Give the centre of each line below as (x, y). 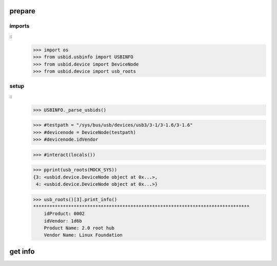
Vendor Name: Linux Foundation (83, 235)
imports (19, 26)
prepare (22, 11)
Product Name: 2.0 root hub (79, 228)
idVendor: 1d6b (63, 221)
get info (22, 251)
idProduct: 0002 (64, 214)
